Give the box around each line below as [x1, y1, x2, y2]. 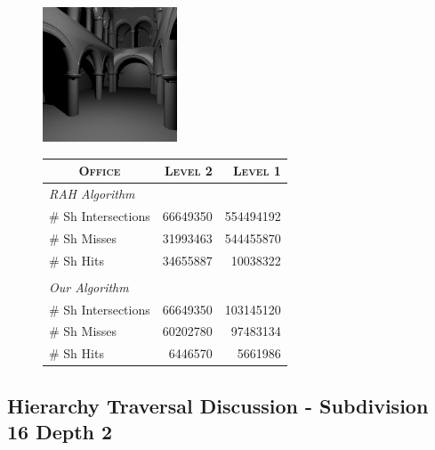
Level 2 [164, 161, 213, 180]
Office [78, 161, 121, 180]
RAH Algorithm [49, 184, 135, 203]
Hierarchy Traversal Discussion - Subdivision [7, 391, 429, 419]
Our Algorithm [49, 277, 129, 296]
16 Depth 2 [7, 418, 113, 446]
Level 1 [232, 161, 281, 180]
